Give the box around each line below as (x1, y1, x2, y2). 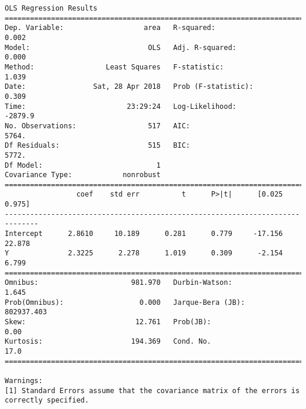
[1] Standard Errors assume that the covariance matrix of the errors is (5, 386, 300, 395)
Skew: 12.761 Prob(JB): (5, 318, 211, 326)
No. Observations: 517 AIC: (5, 121, 190, 130)
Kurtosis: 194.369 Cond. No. (5, 337, 211, 346)
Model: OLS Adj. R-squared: (5, 43, 237, 52)
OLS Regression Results (5, 4, 98, 12)
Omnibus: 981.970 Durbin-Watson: (5, 278, 232, 287)
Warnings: (5, 376, 43, 385)
